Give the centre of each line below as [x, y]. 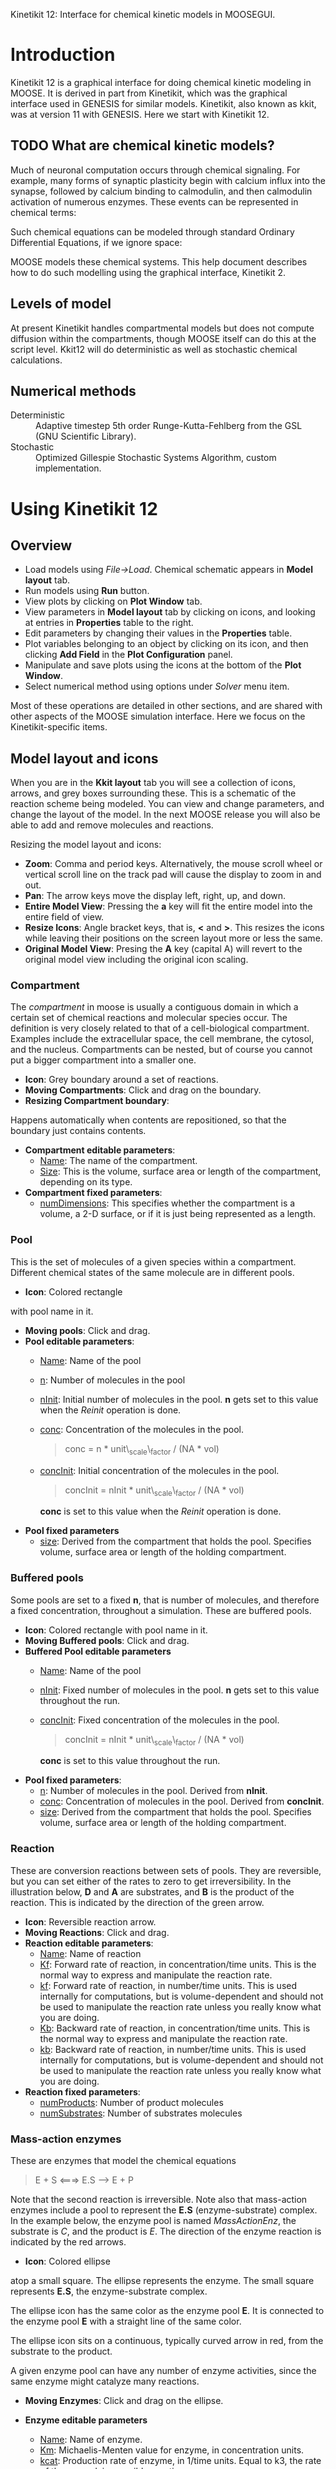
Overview [41, 545]
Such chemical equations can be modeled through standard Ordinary [152, 231]
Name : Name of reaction [90, 1953]
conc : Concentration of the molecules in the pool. [142, 1429]
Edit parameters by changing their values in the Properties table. [158, 633]
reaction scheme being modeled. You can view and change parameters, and [167, 804]
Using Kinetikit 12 [84, 508]
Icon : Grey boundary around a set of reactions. [121, 1080]
